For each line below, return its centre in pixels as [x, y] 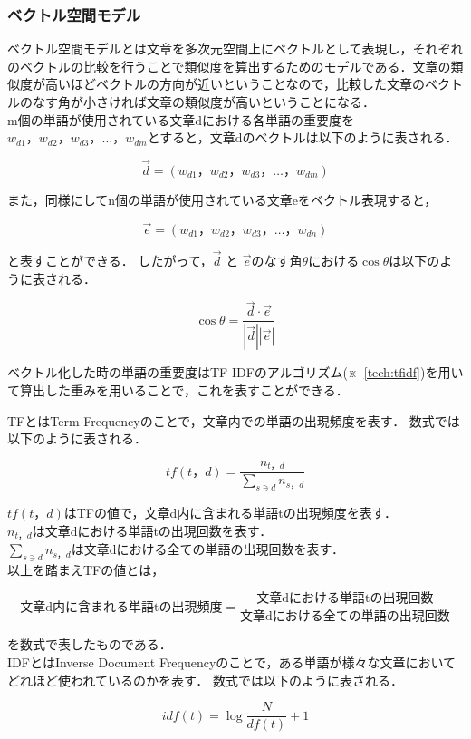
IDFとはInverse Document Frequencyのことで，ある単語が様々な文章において [231, 661]
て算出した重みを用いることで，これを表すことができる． [178, 389]
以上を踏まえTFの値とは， [86, 569]
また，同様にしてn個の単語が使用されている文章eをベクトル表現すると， [222, 199]
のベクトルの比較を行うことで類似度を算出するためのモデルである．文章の [229, 66]
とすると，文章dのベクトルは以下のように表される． [303, 137]
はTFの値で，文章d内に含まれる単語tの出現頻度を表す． [231, 512]
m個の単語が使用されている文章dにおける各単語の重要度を [181, 119]
